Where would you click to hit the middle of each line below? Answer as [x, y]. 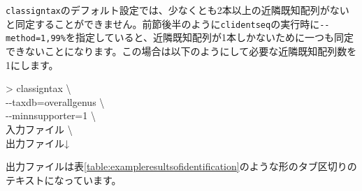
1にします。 [32, 64]
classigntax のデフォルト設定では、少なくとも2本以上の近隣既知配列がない [178, 10]
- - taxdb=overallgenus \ [55, 101]
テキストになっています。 [64, 179]
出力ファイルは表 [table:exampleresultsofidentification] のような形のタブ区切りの [181, 166]
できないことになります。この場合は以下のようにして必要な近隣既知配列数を [181, 51]
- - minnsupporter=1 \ [51, 115]
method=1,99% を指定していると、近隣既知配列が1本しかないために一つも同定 [180, 37]
